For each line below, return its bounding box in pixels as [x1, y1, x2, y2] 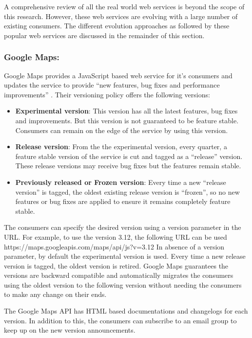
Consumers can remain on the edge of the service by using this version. [15, 125, 228, 135]
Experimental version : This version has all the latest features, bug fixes [15, 106, 238, 116]
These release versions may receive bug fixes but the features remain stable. [15, 160, 241, 171]
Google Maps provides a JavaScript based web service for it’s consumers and [4, 70, 233, 80]
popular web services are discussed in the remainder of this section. [4, 30, 205, 40]
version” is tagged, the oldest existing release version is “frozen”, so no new [15, 186, 240, 197]
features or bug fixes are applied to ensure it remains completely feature [15, 196, 231, 206]
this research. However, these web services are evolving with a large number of [4, 11, 238, 21]
